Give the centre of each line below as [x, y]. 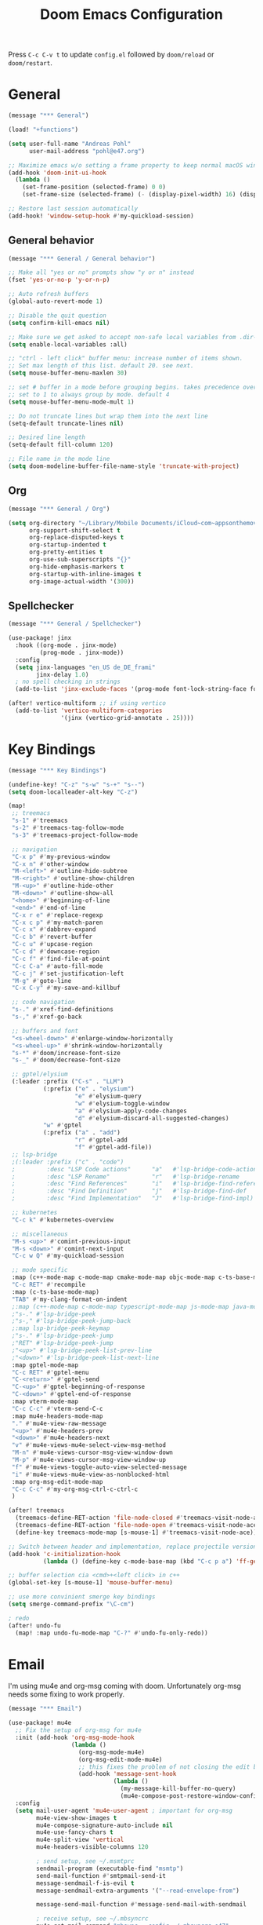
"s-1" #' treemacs [40, 821]
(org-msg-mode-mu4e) [112, 1752]
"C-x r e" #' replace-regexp [57, 915]
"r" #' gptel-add [101, 1140]
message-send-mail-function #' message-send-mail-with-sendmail [141, 1905]
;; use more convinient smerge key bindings [82, 1597]
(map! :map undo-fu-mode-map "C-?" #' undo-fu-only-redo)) [112, 1633]
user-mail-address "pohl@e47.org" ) [87, 151]
